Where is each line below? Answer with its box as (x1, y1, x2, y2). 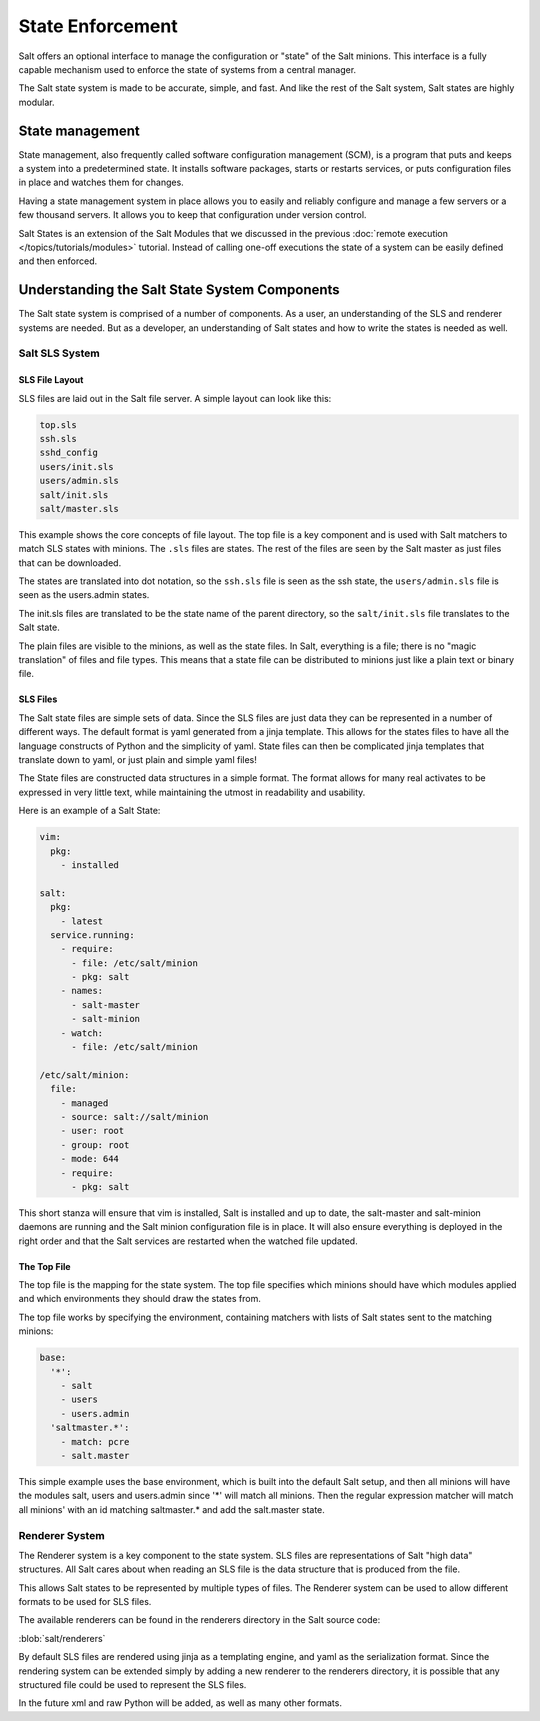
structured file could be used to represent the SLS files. (18, 1679, 247, 1690)
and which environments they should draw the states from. (18, 1293, 262, 1305)
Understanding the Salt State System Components (18, 281, 340, 299)
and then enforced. (18, 255, 98, 267)
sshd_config (39, 447, 99, 459)
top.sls (39, 419, 77, 430)
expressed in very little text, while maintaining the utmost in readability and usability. (18, 786, 366, 798)
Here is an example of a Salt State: (18, 805, 161, 817)
